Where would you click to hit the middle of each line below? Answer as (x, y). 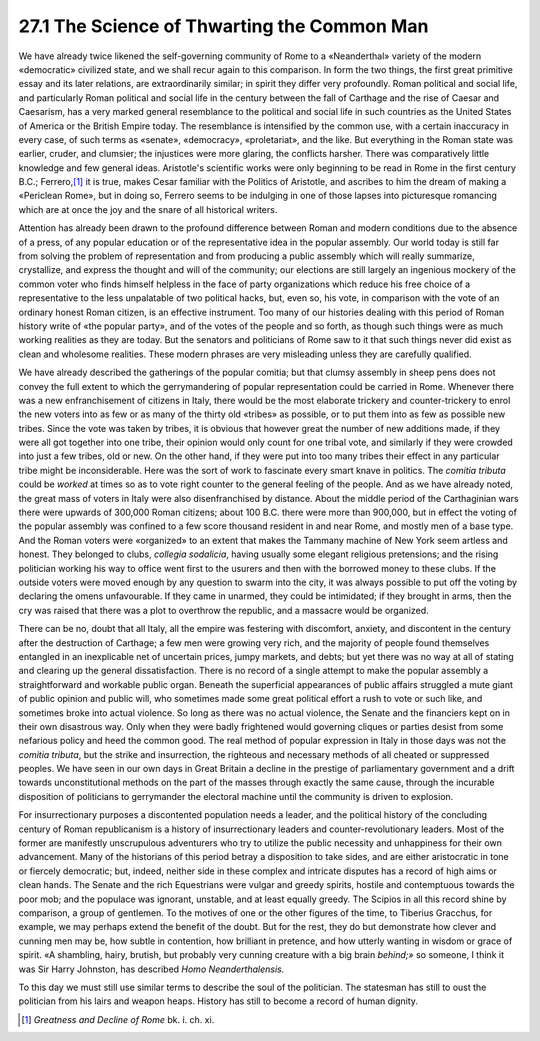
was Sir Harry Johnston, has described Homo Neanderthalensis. (151, 969)
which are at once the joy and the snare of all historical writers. (148, 209)
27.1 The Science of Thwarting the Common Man (223, 26)
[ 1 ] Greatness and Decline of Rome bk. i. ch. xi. (118, 1019)
